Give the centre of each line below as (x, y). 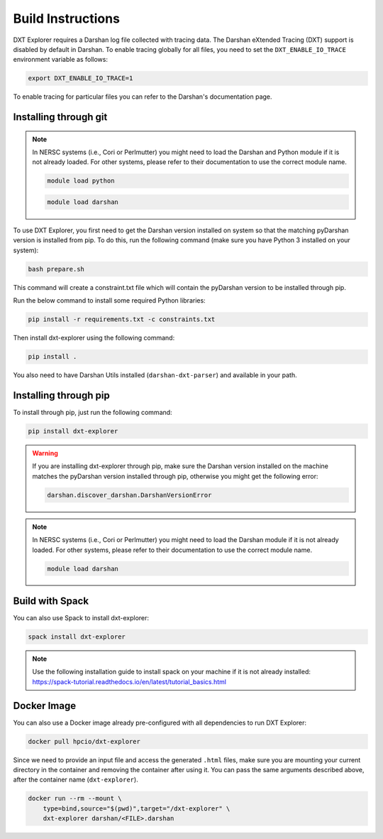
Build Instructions (67, 18)
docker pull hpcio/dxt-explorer (84, 741)
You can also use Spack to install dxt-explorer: (81, 618)
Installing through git (60, 117)
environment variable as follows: (60, 60)
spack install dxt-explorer (77, 637)
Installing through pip (61, 395)
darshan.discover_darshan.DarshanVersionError (129, 495)
